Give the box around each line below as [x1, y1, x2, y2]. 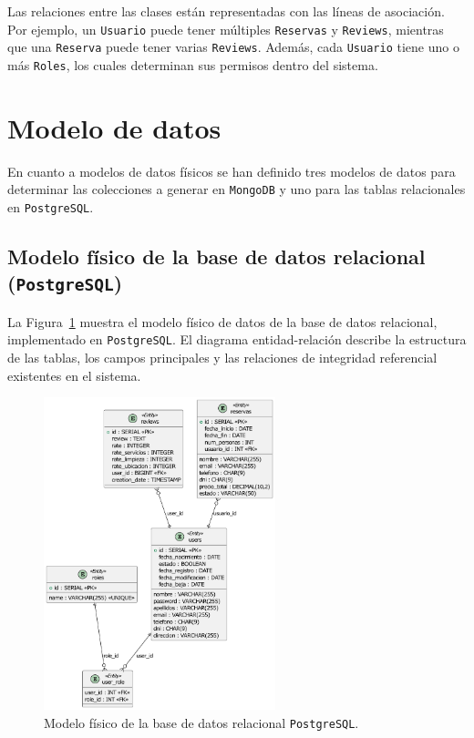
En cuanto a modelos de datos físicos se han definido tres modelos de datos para [7, 161, 456, 180]
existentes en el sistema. [7, 365, 141, 384]
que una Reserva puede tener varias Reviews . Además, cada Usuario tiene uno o [7, 37, 459, 56]
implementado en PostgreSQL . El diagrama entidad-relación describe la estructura [7, 330, 467, 349]
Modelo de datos [7, 108, 222, 146]
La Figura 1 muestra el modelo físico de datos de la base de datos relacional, [7, 312, 438, 331]
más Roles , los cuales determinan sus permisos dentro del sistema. [7, 55, 378, 74]
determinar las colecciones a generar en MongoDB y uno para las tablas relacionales [7, 179, 466, 199]
